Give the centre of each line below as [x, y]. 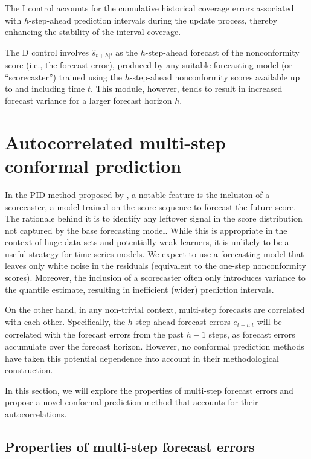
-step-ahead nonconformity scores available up [215, 76]
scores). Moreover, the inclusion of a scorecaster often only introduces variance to [155, 278]
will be [269, 321]
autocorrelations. [36, 413]
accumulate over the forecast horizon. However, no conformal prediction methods [155, 346]
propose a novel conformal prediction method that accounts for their [132, 402]
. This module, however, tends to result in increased [186, 88]
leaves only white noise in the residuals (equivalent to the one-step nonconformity [155, 265]
